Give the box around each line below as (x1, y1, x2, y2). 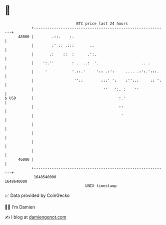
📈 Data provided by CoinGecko (4, 192, 70, 198)
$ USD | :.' (4, 95, 126, 101)
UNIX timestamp (85, 183, 117, 188)
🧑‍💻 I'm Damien (4, 204, 35, 210)
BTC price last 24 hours (76, 21, 128, 26)
